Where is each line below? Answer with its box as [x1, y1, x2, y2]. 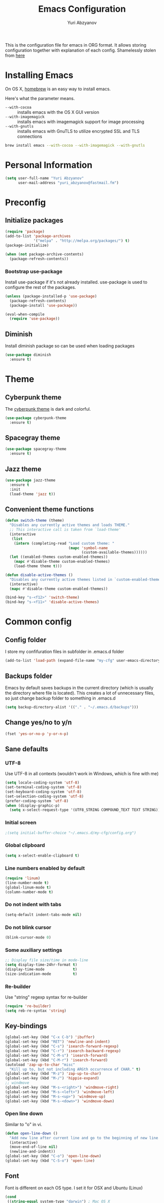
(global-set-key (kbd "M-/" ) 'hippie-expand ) [5, 1076, 99, 1081]
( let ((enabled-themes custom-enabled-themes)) [9, 554, 108, 560]
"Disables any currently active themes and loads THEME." [9, 523, 130, 528]
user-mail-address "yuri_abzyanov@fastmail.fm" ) [18, 180, 119, 185]
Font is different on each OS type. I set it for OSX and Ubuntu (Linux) [5, 1185, 143, 1191]
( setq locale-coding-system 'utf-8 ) [5, 780, 80, 785]
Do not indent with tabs [5, 901, 62, 908]
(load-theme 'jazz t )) [9, 492, 56, 497]
